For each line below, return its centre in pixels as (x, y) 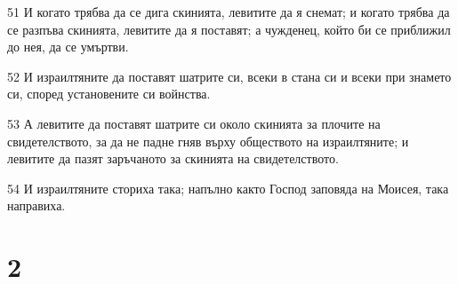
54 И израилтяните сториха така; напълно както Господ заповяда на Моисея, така (228, 188)
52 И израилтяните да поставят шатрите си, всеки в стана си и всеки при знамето (229, 76)
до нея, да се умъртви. (68, 47)
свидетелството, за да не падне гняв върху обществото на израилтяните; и (208, 141)
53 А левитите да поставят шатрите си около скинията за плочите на (194, 123)
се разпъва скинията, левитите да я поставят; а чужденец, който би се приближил (229, 29)
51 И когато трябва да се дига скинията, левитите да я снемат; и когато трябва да (229, 12)
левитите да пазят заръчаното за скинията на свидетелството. (173, 158)
